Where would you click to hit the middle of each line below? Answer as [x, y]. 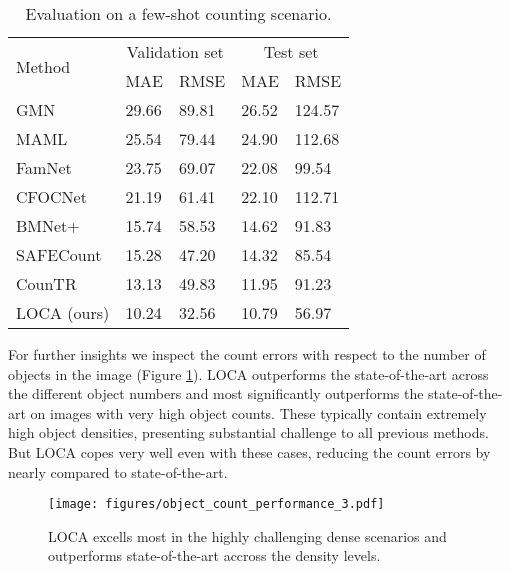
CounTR [46, 283]
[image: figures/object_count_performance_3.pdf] [216, 504]
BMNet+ [48, 225]
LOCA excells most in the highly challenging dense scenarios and [247, 535]
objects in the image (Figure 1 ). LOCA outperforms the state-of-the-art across [248, 373]
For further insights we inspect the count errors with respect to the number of [247, 354]
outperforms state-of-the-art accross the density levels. [214, 555]
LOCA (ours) [63, 312]
